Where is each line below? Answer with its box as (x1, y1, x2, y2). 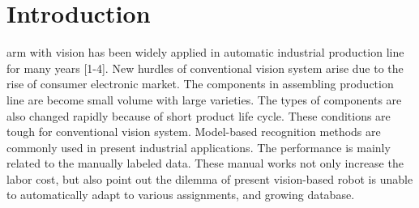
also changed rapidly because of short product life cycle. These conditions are (6, 107, 391, 124)
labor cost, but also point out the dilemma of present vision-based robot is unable (6, 170, 413, 187)
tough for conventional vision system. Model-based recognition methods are (6, 123, 381, 140)
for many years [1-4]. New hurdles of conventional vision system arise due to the (6, 59, 404, 76)
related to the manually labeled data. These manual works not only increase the (6, 155, 404, 172)
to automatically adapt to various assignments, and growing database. (6, 186, 355, 203)
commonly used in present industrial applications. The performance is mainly (6, 138, 391, 155)
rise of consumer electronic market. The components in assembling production (6, 75, 394, 92)
